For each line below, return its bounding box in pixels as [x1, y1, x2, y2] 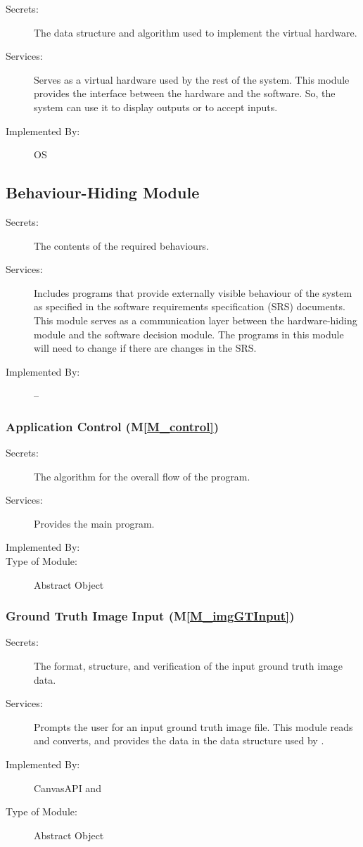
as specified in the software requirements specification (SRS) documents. [34, 299, 345, 314]
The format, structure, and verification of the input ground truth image [34, 658, 343, 673]
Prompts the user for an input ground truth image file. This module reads [34, 719, 353, 734]
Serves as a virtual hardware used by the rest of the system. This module [34, 72, 350, 87]
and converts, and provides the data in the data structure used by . [34, 733, 324, 748]
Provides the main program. [34, 516, 155, 530]
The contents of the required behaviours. [34, 238, 209, 253]
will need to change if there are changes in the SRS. [34, 340, 257, 355]
